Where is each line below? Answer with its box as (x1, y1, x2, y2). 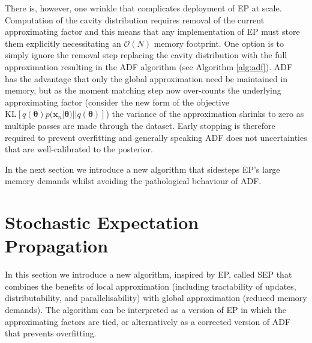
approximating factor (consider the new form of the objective (5, 95, 229, 108)
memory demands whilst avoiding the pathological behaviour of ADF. (5, 174, 262, 187)
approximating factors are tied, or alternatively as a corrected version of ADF (5, 315, 291, 327)
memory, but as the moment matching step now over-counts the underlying (5, 84, 281, 97)
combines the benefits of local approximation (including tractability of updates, (5, 279, 296, 292)
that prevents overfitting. (5, 327, 97, 339)
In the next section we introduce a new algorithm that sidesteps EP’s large (5, 163, 280, 175)
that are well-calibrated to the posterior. (5, 143, 153, 155)
